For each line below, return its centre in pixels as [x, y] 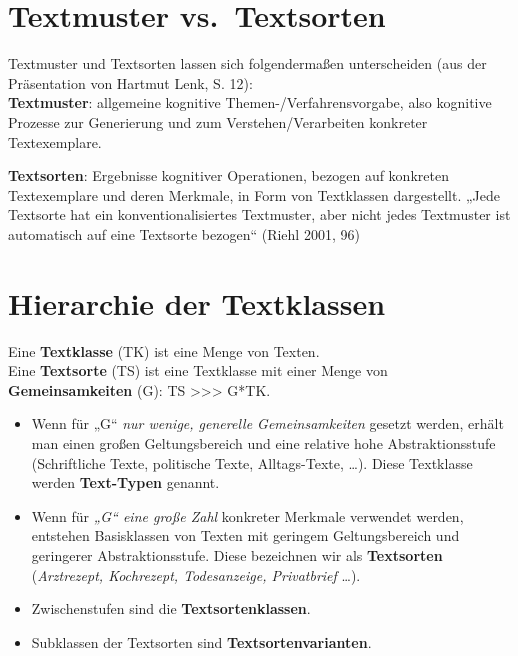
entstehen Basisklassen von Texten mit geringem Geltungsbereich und [245, 535]
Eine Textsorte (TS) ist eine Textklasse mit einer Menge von [198, 370]
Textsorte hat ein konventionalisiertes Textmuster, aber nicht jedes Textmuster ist [259, 214]
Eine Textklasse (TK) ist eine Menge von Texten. [164, 350]
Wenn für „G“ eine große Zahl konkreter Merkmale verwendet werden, [247, 515]
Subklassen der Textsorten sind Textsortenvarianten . [201, 641]
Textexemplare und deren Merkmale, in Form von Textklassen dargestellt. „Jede [254, 194]
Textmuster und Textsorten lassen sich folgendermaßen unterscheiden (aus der [247, 63]
